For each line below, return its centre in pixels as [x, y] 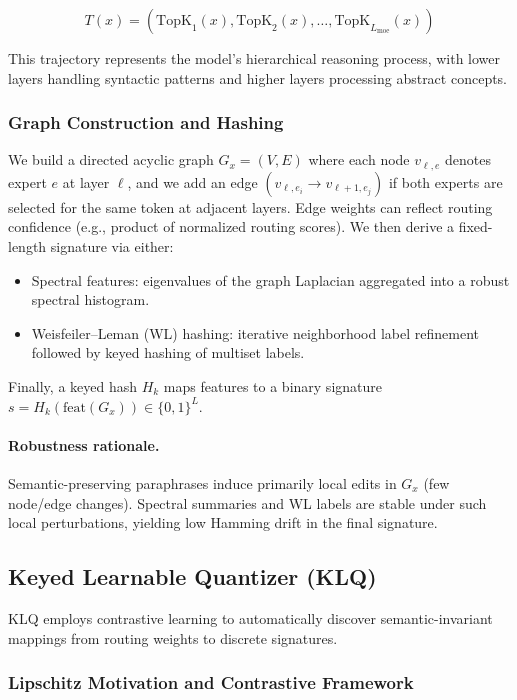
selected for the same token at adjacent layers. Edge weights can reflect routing [250, 206]
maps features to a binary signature [272, 386]
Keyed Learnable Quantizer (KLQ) [192, 576]
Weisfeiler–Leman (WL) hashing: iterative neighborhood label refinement [255, 332]
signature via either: [112, 246]
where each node [359, 159]
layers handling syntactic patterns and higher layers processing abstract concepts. [258, 77]
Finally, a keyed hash [73, 386]
